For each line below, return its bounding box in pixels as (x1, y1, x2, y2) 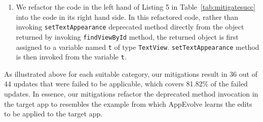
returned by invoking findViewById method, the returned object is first (16, 31, 239, 42)
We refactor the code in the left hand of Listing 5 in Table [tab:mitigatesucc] (16, 2, 255, 12)
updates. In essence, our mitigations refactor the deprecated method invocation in (4, 88, 258, 99)
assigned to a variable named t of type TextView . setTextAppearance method (16, 41, 259, 52)
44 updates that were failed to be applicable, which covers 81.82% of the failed (4, 78, 248, 89)
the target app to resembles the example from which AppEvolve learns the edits (4, 98, 252, 109)
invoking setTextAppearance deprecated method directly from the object (16, 21, 244, 32)
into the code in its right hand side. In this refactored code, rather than (16, 11, 239, 22)
